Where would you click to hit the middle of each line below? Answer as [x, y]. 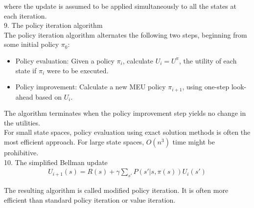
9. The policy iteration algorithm [53, 25]
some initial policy [32, 44]
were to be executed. [78, 70]
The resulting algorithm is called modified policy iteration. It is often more [116, 190]
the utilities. [22, 122]
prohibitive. [21, 152]
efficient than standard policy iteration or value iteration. [90, 199]
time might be [194, 141]
